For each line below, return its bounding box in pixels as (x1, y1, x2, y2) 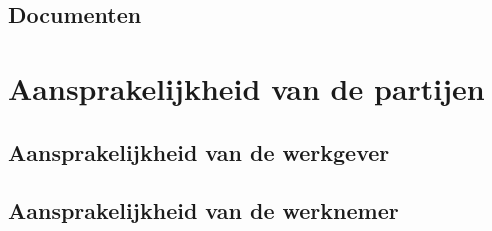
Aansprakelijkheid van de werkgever (8, 136, 390, 167)
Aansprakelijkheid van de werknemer (8, 195, 399, 226)
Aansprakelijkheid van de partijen (8, 67, 485, 108)
